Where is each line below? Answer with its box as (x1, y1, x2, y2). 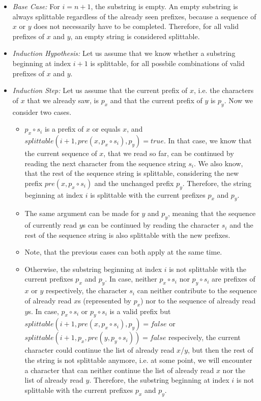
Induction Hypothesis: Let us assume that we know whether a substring (12, 48, 236, 58)
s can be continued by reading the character (82, 220, 220, 230)
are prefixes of (212, 273, 255, 284)
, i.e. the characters (194, 85, 254, 96)
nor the (222, 364, 245, 375)
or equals (92, 124, 121, 134)
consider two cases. (12, 106, 72, 117)
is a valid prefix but (109, 305, 171, 316)
